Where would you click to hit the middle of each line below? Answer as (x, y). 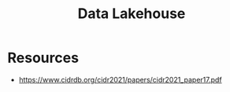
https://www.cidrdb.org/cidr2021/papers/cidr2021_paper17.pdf (120, 79)
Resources (43, 58)
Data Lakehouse (132, 14)
